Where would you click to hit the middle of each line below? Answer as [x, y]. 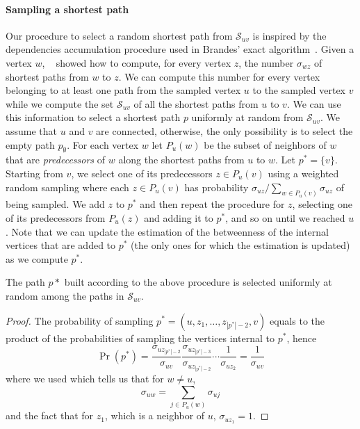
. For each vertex [103, 144]
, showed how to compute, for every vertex [137, 62]
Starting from [34, 173]
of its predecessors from [56, 217]
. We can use [314, 103]
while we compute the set [60, 103]
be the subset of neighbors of [265, 144]
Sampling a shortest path [67, 9]
